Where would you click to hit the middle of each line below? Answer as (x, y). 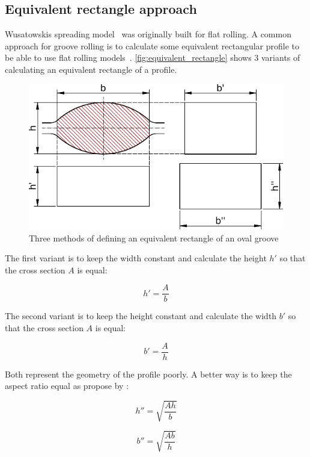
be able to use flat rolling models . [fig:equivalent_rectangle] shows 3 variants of (153, 58)
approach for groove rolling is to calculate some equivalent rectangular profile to (152, 45)
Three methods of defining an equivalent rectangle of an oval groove (154, 238)
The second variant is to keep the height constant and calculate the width (141, 316)
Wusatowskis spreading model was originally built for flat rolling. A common (148, 34)
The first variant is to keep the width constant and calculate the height (136, 258)
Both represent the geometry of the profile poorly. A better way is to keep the (148, 374)
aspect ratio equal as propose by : (67, 386)
